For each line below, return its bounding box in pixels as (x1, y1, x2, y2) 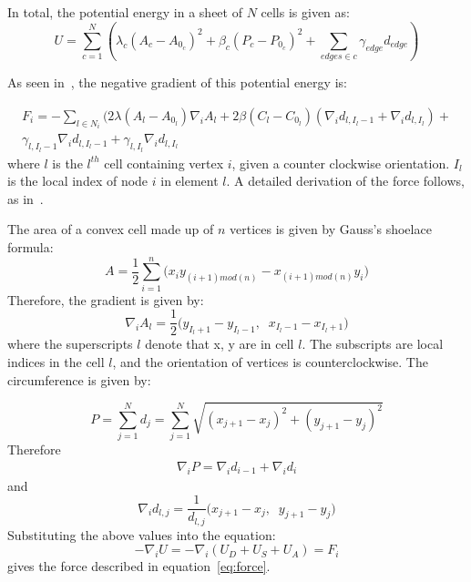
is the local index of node (7, 171, 148, 190)
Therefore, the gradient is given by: (7, 290, 204, 309)
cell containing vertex (104, 153, 224, 172)
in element (160, 171, 219, 190)
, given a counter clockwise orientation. (231, 153, 450, 172)
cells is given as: (261, 3, 350, 21)
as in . (7, 189, 44, 208)
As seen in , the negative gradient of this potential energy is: (7, 73, 347, 92)
